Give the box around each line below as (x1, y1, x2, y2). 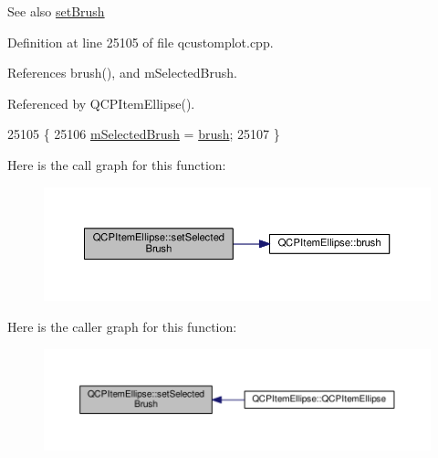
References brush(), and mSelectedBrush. (7, 63, 237, 82)
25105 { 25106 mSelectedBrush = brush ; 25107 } (7, 124, 280, 144)
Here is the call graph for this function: (7, 154, 226, 174)
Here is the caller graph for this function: (7, 316, 237, 336)
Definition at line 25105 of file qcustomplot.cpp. (7, 32, 274, 51)
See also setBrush (7, 2, 105, 20)
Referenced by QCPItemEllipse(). (7, 93, 195, 112)
